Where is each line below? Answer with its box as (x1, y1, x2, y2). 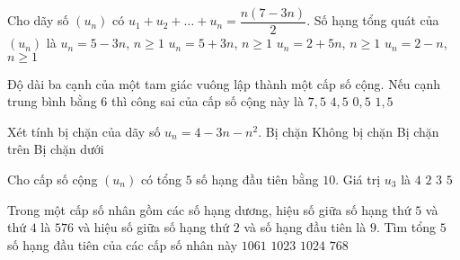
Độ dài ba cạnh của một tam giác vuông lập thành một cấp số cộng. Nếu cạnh (7, 74, 441, 93)
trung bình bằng (7, 92, 97, 111)
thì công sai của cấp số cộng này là (111, 92, 304, 111)
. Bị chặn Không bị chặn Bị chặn (258, 121, 439, 140)
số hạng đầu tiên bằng (196, 170, 319, 189)
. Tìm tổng (376, 218, 437, 237)
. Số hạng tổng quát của (306, 11, 439, 30)
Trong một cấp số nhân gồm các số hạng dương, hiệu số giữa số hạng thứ (7, 200, 411, 219)
